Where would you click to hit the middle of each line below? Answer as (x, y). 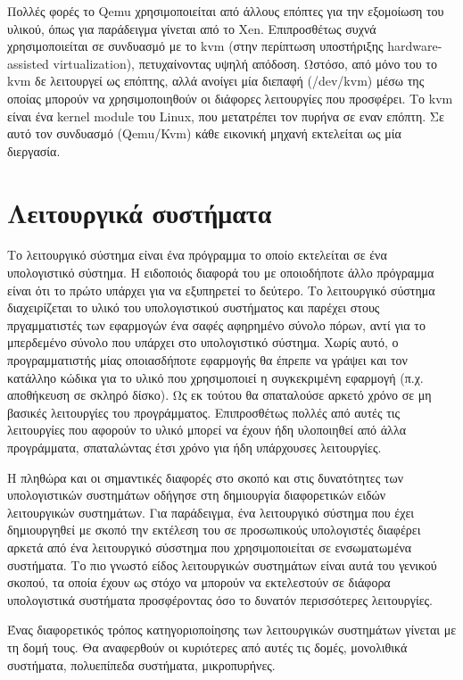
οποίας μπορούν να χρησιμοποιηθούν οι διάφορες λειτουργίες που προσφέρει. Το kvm (230, 98)
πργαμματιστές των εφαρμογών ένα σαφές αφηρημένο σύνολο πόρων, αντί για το (216, 324)
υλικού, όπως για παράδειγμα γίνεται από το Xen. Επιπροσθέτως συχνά (192, 28)
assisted (28, 63)
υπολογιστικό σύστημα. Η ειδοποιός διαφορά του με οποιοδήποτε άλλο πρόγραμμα (221, 273)
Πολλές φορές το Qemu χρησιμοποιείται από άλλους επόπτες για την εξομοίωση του (226, 11)
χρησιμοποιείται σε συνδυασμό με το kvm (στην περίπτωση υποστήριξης (195, 46)
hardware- (415, 46)
